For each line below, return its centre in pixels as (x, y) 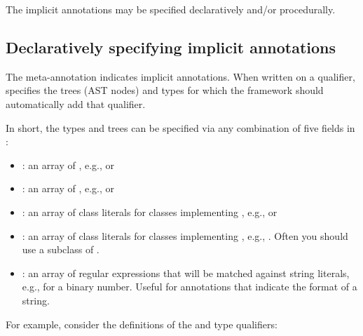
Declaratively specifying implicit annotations (171, 47)
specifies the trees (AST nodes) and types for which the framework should (165, 90)
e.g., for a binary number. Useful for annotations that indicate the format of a (190, 287)
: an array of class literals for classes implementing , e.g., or (150, 211)
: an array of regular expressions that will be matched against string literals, (186, 273)
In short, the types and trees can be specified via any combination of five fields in (180, 127)
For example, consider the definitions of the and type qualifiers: (142, 324)
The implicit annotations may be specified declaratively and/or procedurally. (171, 9)
